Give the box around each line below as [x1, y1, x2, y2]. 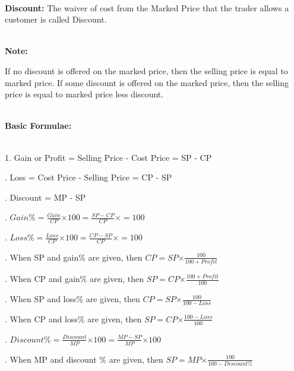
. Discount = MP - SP [5, 191, 86, 203]
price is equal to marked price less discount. [5, 88, 164, 100]
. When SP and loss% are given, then [5, 293, 140, 305]
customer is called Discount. [5, 13, 107, 26]
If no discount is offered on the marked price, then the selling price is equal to [5, 64, 288, 77]
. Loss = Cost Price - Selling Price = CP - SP [5, 171, 172, 183]
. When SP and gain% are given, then [5, 250, 143, 263]
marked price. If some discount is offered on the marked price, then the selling [5, 76, 289, 88]
